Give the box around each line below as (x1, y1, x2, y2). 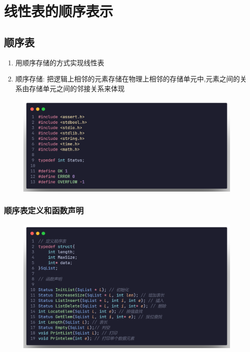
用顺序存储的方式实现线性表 (15, 57, 104, 67)
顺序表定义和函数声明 (4, 204, 84, 216)
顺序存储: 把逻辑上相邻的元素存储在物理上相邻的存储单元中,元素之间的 (15, 74, 240, 84)
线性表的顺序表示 (4, 1, 114, 21)
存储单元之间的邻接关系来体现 (29, 83, 125, 93)
